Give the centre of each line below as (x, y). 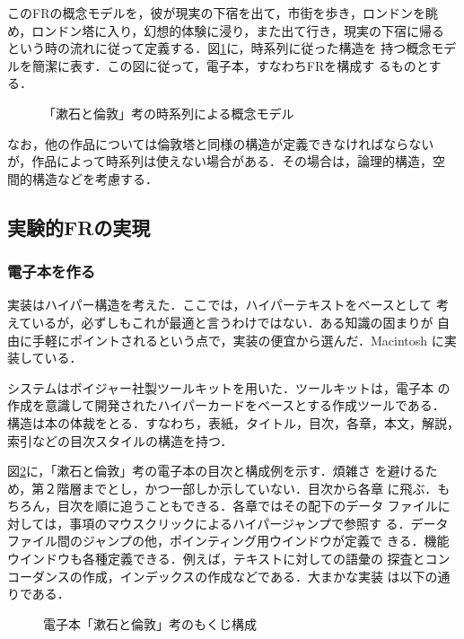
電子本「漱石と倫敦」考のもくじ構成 (150, 623)
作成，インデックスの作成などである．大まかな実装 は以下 (254, 576)
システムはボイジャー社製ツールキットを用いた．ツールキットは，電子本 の (229, 387)
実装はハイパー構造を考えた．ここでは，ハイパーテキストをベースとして (220, 305)
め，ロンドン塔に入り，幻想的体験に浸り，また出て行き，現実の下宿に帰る (226, 30)
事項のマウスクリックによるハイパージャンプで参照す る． (240, 523)
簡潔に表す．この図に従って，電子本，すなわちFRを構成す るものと (230, 65)
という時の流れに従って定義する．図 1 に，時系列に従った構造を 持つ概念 (219, 48)
